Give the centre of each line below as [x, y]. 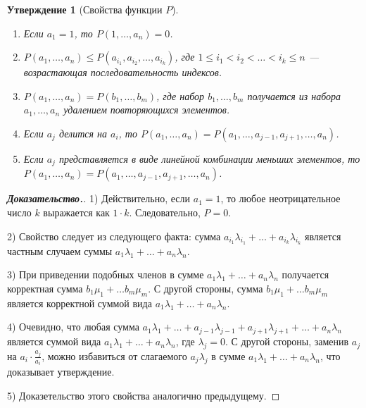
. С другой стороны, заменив [287, 341]
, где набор [181, 95]
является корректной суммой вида [80, 303]
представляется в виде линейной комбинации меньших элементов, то [209, 158]
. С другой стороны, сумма [206, 288]
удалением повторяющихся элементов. [147, 110]
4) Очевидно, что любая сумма [73, 327]
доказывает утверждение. [61, 372]
